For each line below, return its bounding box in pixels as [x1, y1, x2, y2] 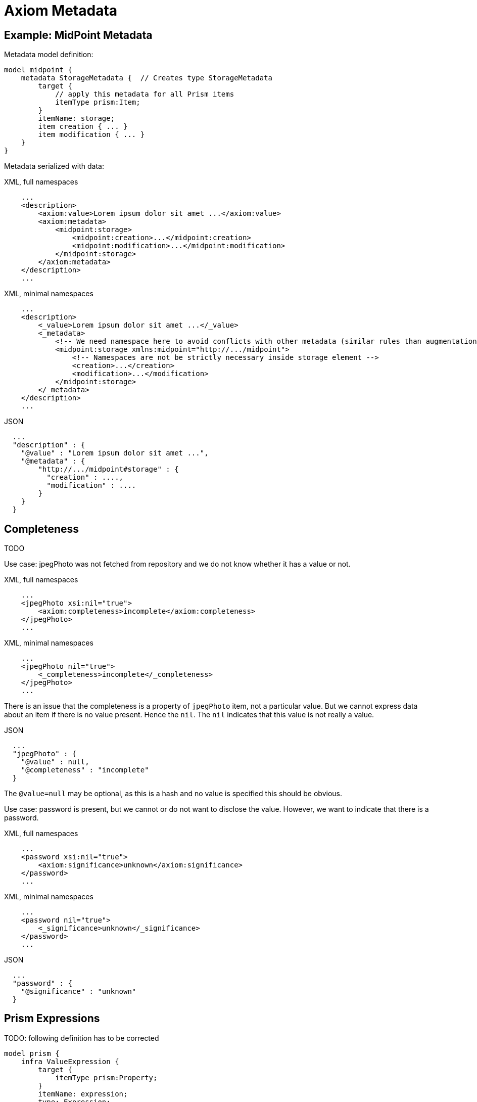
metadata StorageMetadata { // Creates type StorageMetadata [21, 74, 273, 82]
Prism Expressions [4, 1012, 100, 1025]
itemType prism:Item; [55, 98, 140, 107]
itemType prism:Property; [55, 1073, 158, 1082]
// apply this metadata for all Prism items [55, 90, 234, 99]
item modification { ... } [38, 130, 145, 139]
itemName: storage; [38, 114, 115, 123]
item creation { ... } [38, 122, 128, 131]
